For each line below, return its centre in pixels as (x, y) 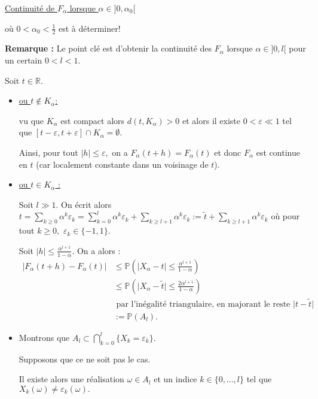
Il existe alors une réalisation (71, 379)
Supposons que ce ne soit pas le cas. (85, 359)
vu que (31, 120)
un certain (24, 60)
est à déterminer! (89, 28)
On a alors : (99, 250)
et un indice (175, 379)
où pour (285, 216)
